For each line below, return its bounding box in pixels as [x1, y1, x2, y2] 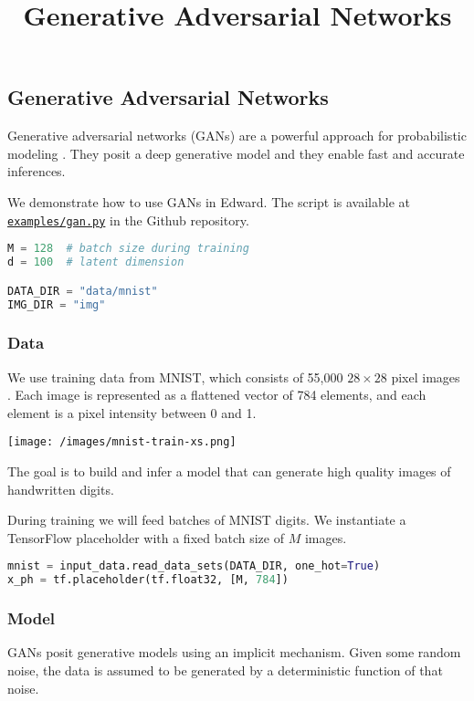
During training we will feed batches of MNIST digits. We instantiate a [7, 510, 406, 529]
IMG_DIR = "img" [7, 298, 106, 311]
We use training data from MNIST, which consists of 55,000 [7, 367, 343, 386]
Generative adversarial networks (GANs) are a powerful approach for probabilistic [7, 126, 467, 145]
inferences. [7, 162, 66, 181]
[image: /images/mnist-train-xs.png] [7, 435, 237, 449]
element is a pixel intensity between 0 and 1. [7, 403, 257, 422]
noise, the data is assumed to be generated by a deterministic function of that [7, 660, 443, 679]
